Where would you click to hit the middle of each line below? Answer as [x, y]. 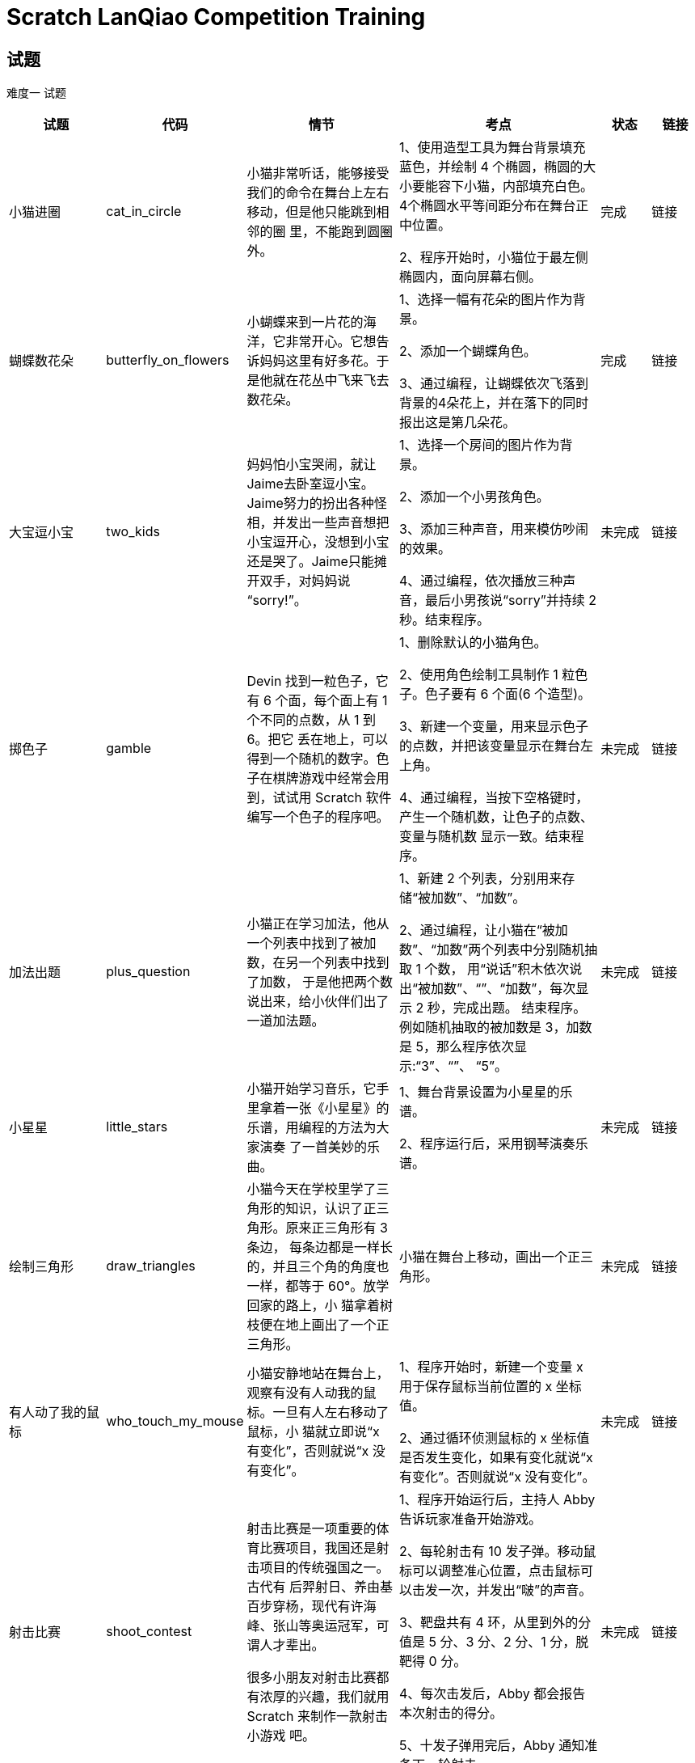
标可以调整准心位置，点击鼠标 [490, 1571]
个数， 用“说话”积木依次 [497, 969]
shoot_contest [149, 1632]
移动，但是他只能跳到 [312, 212]
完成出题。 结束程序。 [520, 1008]
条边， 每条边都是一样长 [320, 1247]
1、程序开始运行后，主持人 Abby [497, 1500]
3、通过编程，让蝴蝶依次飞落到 [494, 384]
